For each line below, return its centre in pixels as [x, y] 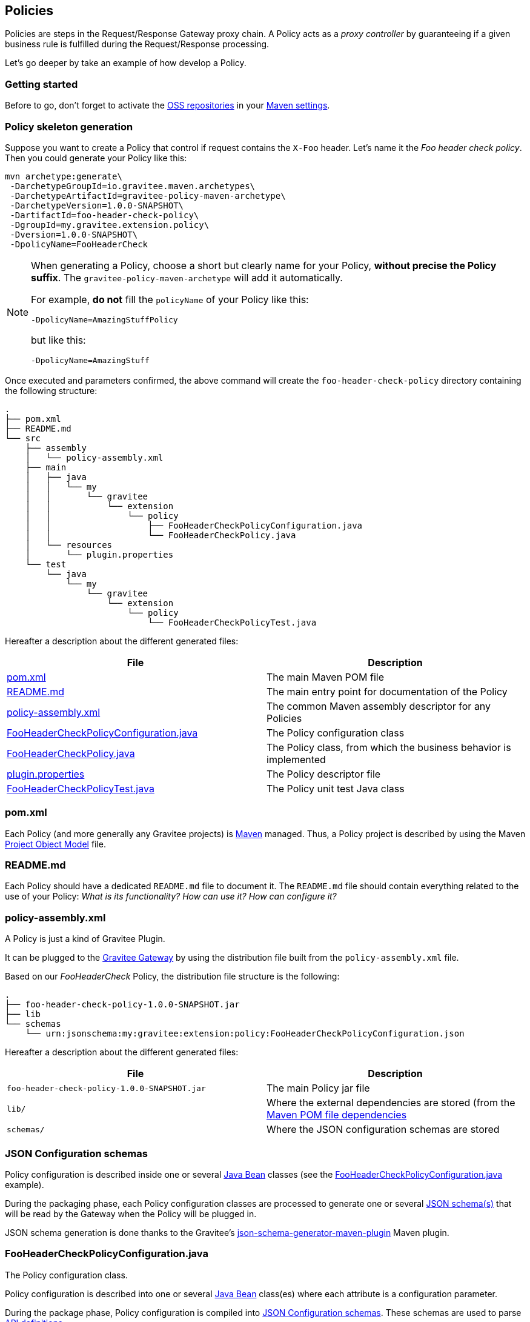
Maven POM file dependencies [337, 1115]
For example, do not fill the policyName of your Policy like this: [170, 299]
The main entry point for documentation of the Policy [387, 691]
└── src [23, 438]
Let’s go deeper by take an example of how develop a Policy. [126, 63]
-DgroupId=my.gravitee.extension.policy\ [110, 225]
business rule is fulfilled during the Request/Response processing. [137, 44]
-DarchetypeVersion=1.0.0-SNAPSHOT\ [97, 205]
